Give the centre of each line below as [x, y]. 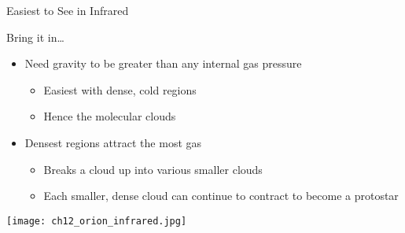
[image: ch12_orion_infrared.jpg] [97, 221]
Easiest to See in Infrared [68, 10]
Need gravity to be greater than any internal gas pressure [163, 63]
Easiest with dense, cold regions [120, 89]
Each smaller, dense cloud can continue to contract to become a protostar [221, 196]
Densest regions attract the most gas [113, 142]
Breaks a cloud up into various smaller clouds [153, 169]
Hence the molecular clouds [110, 116]
